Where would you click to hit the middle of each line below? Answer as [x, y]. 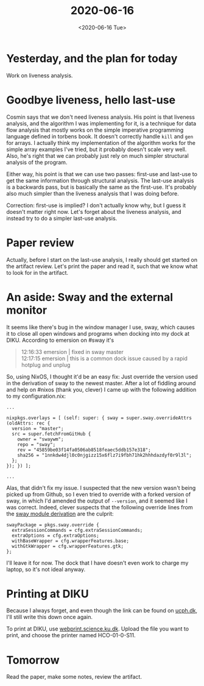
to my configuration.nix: [36, 396]
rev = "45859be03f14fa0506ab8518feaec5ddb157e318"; [84, 450]
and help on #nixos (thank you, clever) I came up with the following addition [101, 389]
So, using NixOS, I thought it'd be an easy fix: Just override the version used [102, 377]
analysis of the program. [37, 162]
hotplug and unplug [46, 365]
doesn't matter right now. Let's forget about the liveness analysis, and [94, 211]
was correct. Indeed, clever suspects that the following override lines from [100, 507]
